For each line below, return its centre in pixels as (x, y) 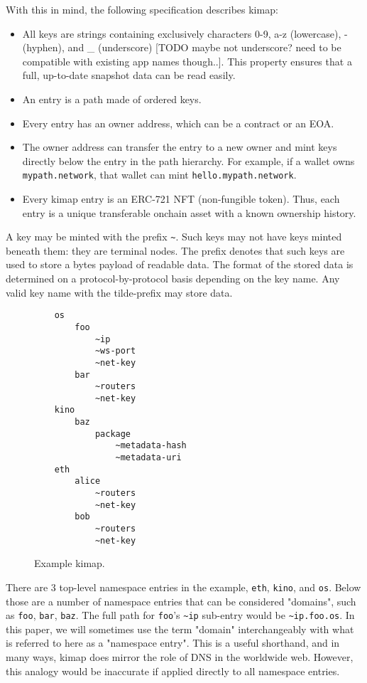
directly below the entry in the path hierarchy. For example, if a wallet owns (188, 160)
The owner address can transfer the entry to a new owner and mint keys (180, 147)
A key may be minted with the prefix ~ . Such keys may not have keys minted (174, 237)
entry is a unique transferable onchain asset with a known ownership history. (189, 212)
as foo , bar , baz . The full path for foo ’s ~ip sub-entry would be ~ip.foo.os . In (180, 615)
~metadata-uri (148, 458)
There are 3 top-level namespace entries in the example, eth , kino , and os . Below (183, 587)
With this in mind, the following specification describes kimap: (142, 9)
